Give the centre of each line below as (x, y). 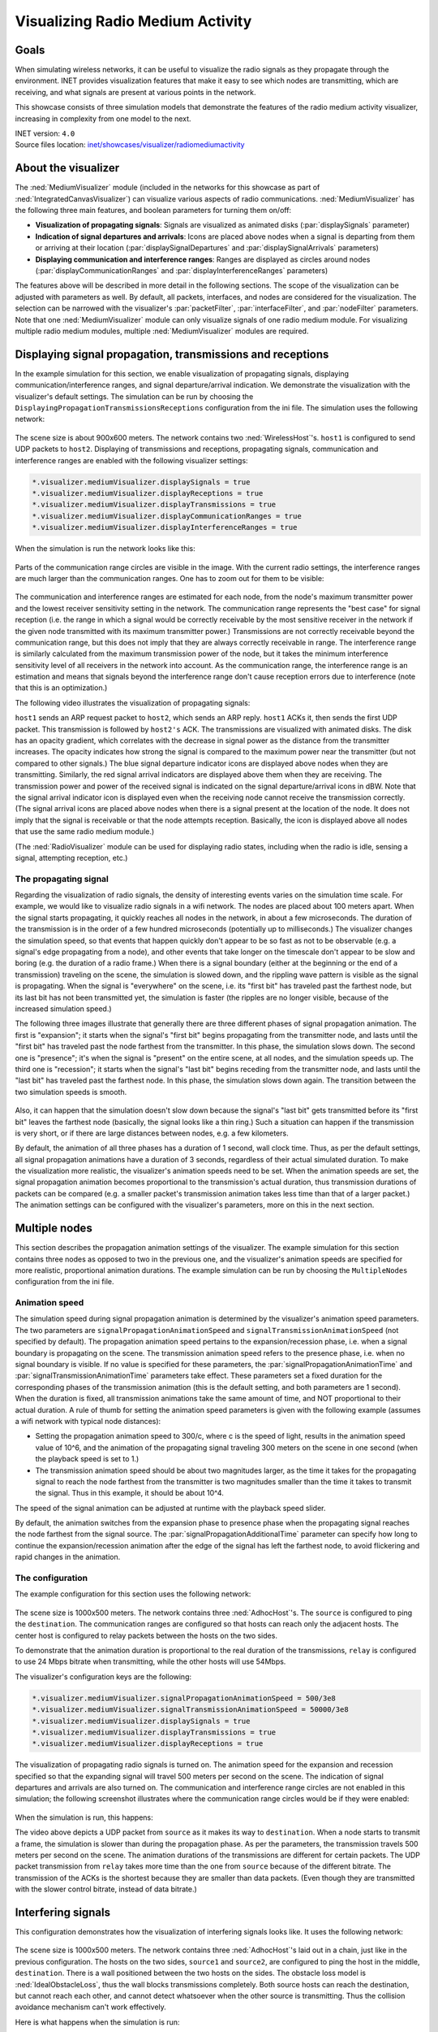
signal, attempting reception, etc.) (71, 858)
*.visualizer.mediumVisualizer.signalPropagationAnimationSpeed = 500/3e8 (184, 1698)
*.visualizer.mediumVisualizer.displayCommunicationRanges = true (167, 516)
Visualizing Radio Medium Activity (133, 21)
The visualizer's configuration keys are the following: (103, 1676)
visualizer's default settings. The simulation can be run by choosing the (134, 396)
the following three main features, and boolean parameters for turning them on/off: (153, 211)
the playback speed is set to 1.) (87, 1459)
